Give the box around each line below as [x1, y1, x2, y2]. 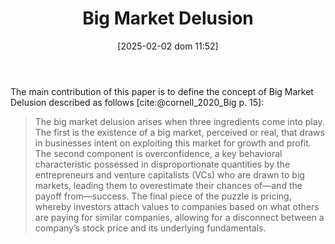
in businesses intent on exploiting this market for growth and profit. [34, 137, 312, 149]
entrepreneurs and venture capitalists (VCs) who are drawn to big [34, 168, 305, 181]
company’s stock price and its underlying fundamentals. [34, 222, 267, 234]
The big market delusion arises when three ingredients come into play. [34, 115, 325, 127]
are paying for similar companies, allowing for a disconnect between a [34, 211, 325, 223]
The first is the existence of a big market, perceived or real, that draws [34, 126, 325, 138]
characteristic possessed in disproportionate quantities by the [34, 158, 291, 170]
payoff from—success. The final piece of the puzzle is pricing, [34, 190, 292, 202]
